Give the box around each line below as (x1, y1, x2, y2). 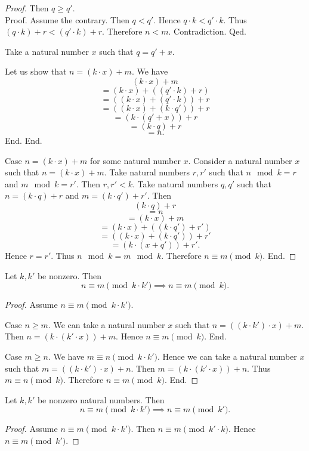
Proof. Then (5, 2, 49, 14)
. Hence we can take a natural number (157, 350, 297, 362)
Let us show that (5, 65, 67, 78)
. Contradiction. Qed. (168, 25, 246, 38)
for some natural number (90, 154, 181, 166)
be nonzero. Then (37, 269, 101, 282)
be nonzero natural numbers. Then (37, 393, 165, 406)
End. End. (5, 134, 42, 146)
